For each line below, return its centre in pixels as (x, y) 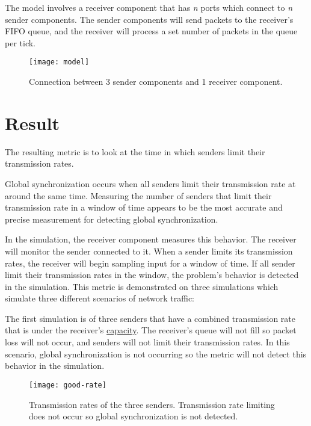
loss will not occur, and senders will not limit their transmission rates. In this (147, 342)
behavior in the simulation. (55, 366)
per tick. (20, 42)
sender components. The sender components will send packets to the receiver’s (149, 19)
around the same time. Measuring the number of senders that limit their (138, 195)
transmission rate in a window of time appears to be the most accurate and (144, 207)
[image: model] (59, 62)
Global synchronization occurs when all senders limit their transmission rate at (150, 183)
